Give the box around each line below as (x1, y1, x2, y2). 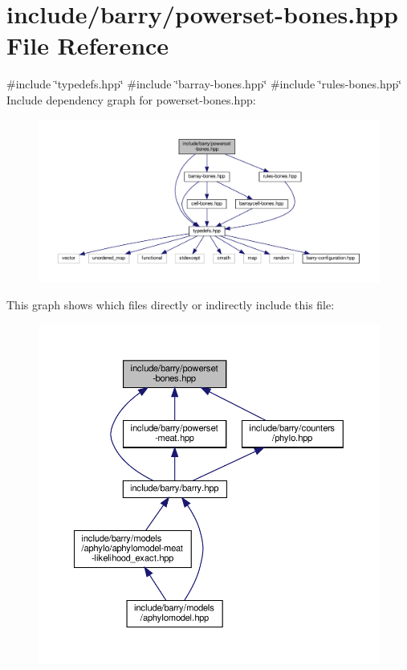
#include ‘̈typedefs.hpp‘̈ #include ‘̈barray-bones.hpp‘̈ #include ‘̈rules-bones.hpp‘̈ (6, 76, 402, 92)
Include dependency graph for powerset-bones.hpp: (6, 91, 256, 108)
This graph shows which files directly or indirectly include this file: (6, 296, 335, 313)
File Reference (6, 29, 169, 62)
